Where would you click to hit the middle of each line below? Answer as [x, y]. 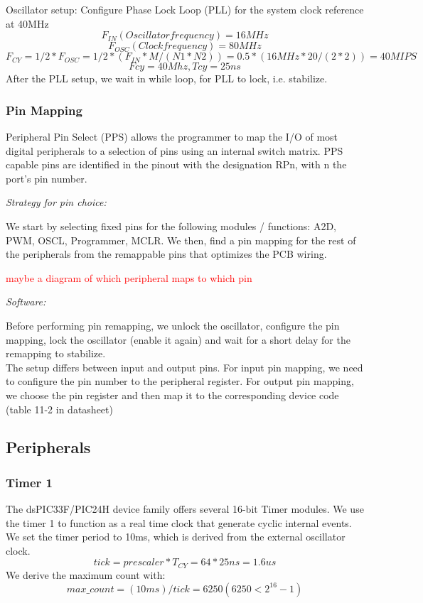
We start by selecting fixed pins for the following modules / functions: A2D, [171, 226]
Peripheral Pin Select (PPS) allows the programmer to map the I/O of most [172, 136]
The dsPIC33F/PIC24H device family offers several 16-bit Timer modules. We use [185, 509]
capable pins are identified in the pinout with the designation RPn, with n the [176, 164]
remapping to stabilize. [56, 353]
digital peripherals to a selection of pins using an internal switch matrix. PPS [175, 150]
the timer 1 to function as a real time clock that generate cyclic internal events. [179, 522]
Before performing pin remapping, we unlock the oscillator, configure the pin [173, 325]
